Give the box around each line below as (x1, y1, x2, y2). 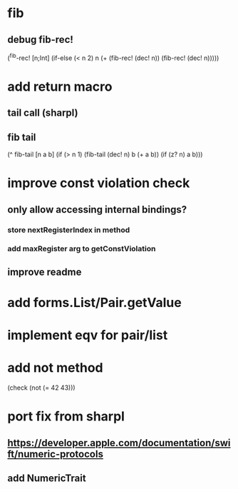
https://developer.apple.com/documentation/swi (7, 437, 231, 449)
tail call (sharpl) (7, 107, 78, 119)
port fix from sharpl (7, 408, 125, 425)
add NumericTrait (7, 473, 87, 485)
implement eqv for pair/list (7, 327, 168, 343)
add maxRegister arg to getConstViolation (7, 244, 156, 254)
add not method (7, 360, 103, 376)
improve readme (7, 266, 82, 278)
